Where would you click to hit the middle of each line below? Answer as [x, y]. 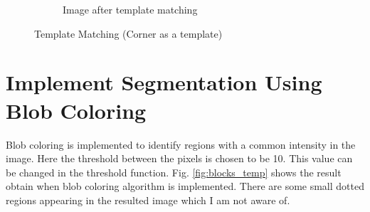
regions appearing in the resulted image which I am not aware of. [148, 200]
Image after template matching [130, 9]
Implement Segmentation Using [164, 82]
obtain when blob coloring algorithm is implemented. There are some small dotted [185, 186]
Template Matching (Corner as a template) [128, 33]
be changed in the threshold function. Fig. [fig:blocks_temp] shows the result [174, 172]
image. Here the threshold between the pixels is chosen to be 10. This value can [179, 158]
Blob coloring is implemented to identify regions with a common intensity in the [181, 144]
